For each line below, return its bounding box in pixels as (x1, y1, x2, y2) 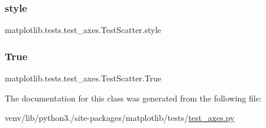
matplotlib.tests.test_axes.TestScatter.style (5, 24, 161, 36)
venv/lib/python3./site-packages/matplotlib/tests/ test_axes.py (5, 111, 235, 124)
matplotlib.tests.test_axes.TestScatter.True (5, 72, 161, 84)
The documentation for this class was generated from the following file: (5, 91, 262, 104)
